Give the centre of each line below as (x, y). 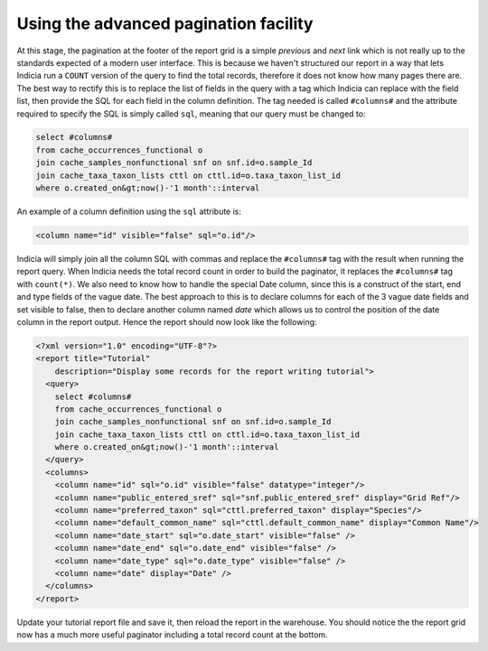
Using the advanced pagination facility (165, 23)
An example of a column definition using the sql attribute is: (129, 211)
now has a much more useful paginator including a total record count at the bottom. (173, 635)
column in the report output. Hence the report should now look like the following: (167, 321)
